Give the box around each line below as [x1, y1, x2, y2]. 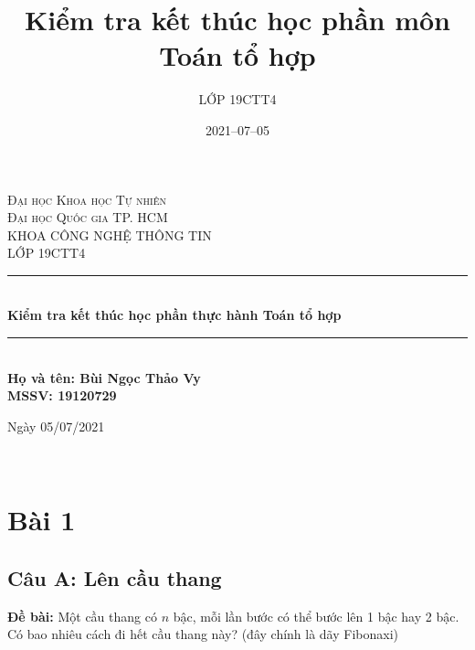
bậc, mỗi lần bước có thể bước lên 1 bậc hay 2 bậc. [173, 606, 459, 625]
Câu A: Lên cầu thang [7, 563, 222, 591]
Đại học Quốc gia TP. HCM [7, 208, 168, 227]
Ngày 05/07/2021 [7, 416, 105, 435]
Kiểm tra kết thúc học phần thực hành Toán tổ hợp [7, 305, 342, 325]
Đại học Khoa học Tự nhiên [7, 189, 167, 208]
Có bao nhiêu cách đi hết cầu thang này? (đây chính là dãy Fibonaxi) [7, 624, 399, 644]
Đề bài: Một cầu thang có [7, 606, 157, 625]
